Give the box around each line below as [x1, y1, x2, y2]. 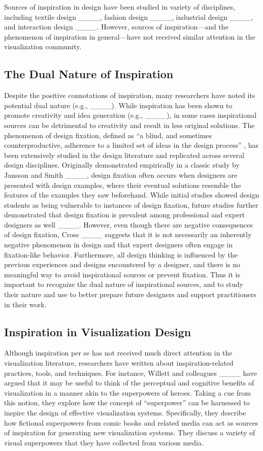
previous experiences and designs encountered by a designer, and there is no [4, 259, 240, 270]
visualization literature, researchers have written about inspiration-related [4, 358, 234, 368]
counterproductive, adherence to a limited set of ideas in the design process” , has [4, 140, 259, 150]
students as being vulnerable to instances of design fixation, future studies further [4, 199, 258, 210]
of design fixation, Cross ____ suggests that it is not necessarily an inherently [4, 229, 252, 240]
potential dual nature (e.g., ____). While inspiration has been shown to [4, 100, 233, 110]
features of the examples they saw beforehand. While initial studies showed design [4, 189, 259, 200]
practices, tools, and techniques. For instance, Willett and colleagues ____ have [4, 367, 257, 378]
